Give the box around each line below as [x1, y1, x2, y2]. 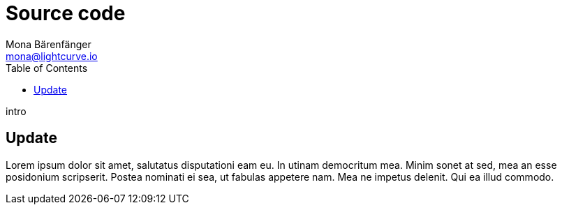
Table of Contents [6, 61, 88, 74]
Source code [6, 1, 126, 25]
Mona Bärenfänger [6, 38, 91, 50]
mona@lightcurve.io [6, 50, 98, 62]
